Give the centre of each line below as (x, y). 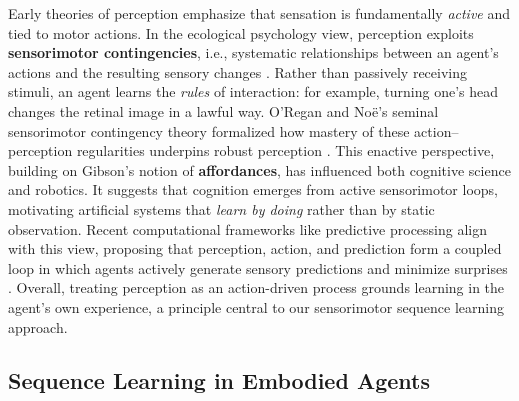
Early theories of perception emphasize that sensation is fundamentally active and (259, 13)
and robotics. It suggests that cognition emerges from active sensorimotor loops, (253, 189)
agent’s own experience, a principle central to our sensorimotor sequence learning (256, 306)
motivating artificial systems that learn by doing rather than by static (221, 208)
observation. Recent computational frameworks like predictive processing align (248, 228)
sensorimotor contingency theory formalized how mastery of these (209, 130)
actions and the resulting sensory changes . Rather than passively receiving (238, 71)
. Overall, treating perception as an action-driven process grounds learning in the (256, 287)
